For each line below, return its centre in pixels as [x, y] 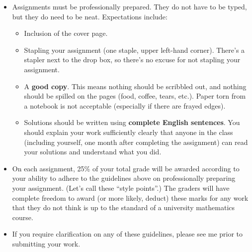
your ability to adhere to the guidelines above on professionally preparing [124, 178]
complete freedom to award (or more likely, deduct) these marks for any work [130, 197]
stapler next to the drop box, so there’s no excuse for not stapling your [132, 60]
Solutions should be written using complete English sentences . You [132, 122]
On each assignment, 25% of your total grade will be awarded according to [126, 168]
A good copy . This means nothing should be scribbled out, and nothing [135, 86]
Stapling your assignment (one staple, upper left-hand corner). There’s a [134, 50]
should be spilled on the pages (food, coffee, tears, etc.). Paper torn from [135, 96]
